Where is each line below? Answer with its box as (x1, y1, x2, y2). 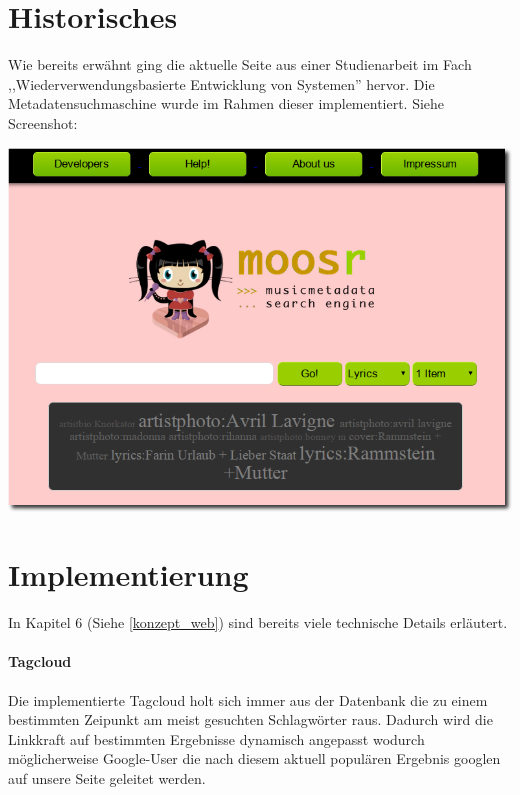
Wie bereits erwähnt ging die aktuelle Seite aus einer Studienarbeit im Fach (8, 54, 472, 75)
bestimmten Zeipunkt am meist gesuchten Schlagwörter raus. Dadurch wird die (8, 709, 493, 730)
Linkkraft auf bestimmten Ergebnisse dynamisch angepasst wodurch (8, 728, 425, 749)
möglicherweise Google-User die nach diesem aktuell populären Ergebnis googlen (8, 748, 501, 769)
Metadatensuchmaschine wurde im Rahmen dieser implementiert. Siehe (8, 93, 445, 114)
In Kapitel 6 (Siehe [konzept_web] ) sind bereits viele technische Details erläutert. (8, 612, 508, 633)
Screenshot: (8, 112, 78, 133)
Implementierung (8, 554, 249, 595)
